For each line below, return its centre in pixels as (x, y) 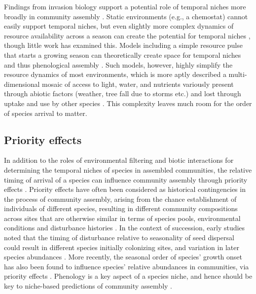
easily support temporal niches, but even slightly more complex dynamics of (119, 26)
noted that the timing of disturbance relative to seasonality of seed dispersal (119, 238)
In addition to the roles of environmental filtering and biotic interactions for (119, 160)
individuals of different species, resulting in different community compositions (121, 208)
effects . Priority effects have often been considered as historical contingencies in (125, 189)
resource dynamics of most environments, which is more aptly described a (115, 74)
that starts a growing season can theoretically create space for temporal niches (123, 55)
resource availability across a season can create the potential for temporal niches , (127, 35)
